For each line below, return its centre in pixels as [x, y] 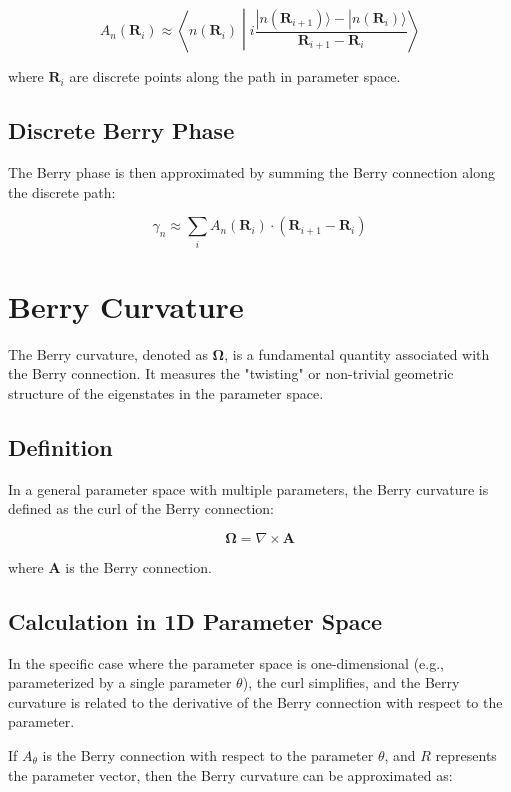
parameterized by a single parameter [120, 682]
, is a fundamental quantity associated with [357, 353]
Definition [60, 446]
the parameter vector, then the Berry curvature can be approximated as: [230, 774]
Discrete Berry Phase [121, 130]
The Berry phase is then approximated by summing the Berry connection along [251, 171]
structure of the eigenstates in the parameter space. [166, 392]
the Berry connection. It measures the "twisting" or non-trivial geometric [231, 373]
